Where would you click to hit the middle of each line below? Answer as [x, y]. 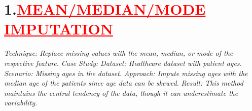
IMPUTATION [59, 29]
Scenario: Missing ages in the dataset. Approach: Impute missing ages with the [126, 73]
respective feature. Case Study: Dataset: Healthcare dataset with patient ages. [123, 63]
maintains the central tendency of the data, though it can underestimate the [121, 92]
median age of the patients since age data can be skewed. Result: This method [124, 83]
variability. [21, 103]
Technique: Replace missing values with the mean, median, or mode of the [119, 53]
